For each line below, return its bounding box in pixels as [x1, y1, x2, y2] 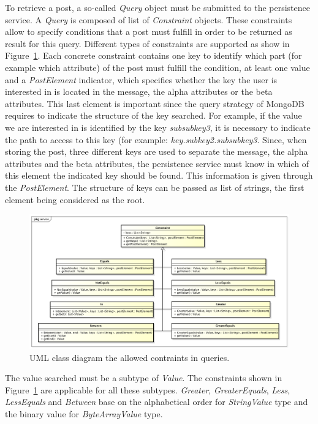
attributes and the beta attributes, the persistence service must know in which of [5, 157, 309, 169]
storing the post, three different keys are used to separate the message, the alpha [5, 145, 308, 158]
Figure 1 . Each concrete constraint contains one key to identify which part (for [5, 49, 302, 62]
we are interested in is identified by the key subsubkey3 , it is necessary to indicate [5, 121, 311, 133]
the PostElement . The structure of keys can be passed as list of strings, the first [5, 180, 305, 193]
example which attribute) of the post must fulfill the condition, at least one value [5, 61, 310, 73]
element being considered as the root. [5, 193, 145, 206]
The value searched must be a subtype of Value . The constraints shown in [5, 371, 282, 384]
